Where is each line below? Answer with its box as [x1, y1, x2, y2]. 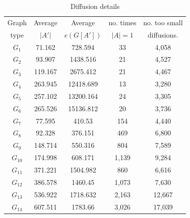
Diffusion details [70, 1, 120, 11]
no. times [108, 17, 137, 27]
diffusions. [147, 29, 179, 40]
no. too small [143, 17, 183, 27]
